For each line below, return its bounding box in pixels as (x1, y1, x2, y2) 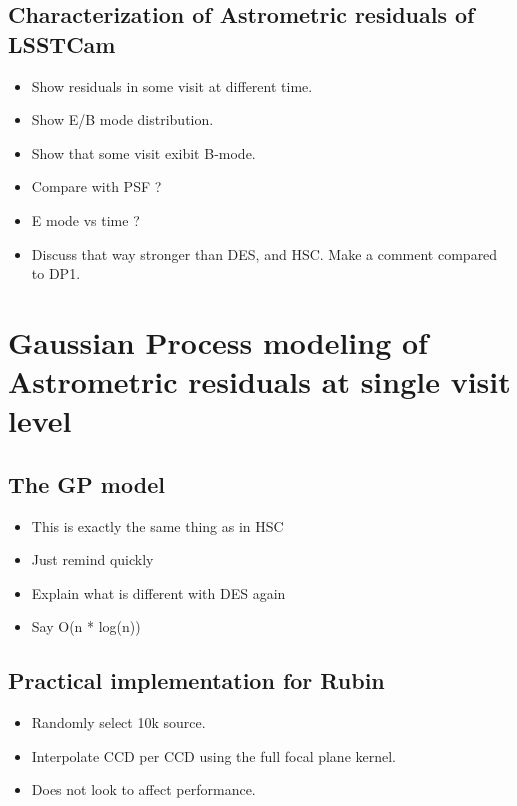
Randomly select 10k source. (31, 712, 206, 733)
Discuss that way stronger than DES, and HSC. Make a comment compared (31, 243, 498, 264)
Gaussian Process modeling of (8, 321, 428, 362)
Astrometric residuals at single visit (8, 361, 511, 402)
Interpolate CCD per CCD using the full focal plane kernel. (31, 745, 397, 766)
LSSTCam (8, 28, 116, 59)
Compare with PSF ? (31, 176, 162, 197)
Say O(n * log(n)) (31, 616, 141, 637)
